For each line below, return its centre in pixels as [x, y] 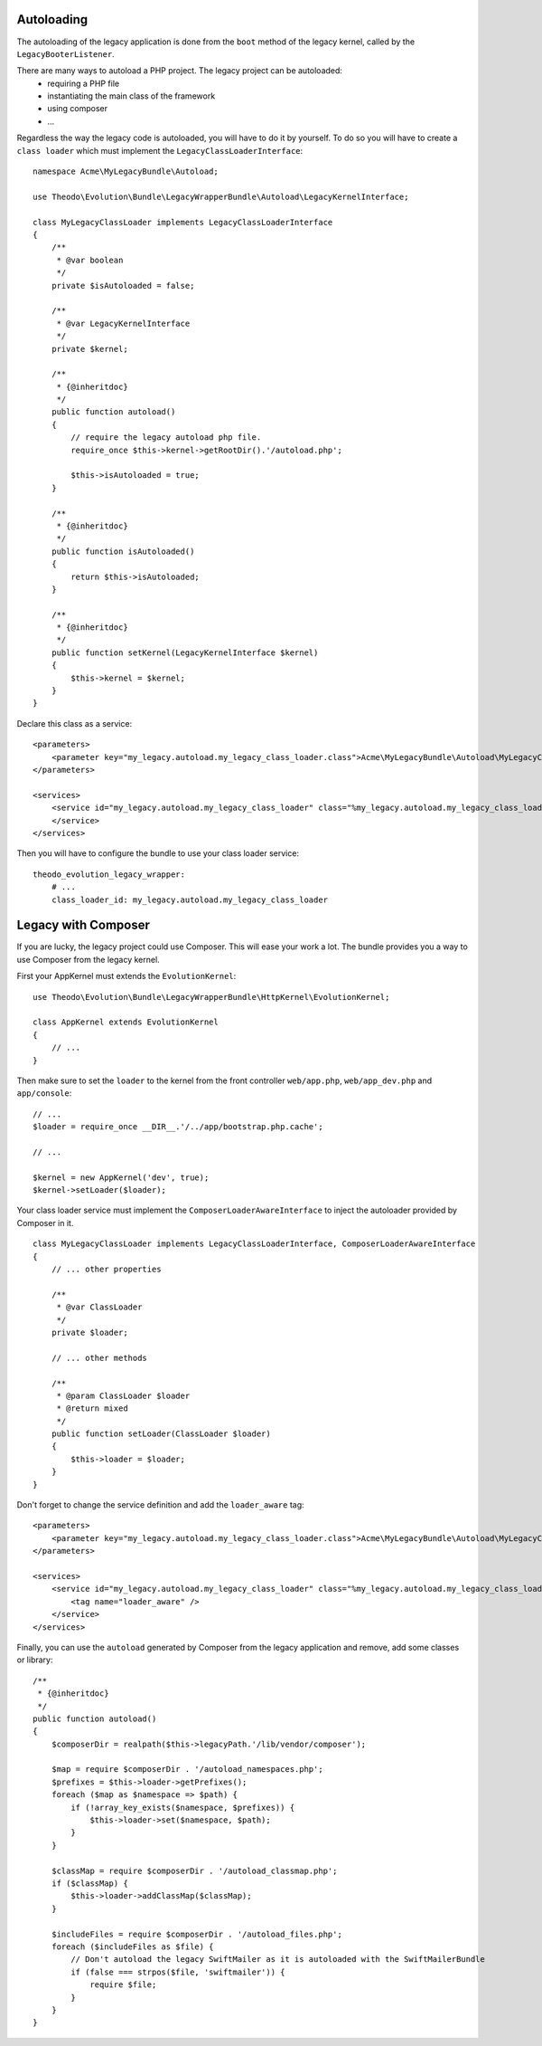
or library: [35, 1660]
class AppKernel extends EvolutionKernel [126, 1022]
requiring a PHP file [84, 83]
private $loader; [89, 1332]
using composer [78, 109]
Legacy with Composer [84, 925]
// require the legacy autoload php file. [166, 438]
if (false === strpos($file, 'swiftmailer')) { [178, 1972]
